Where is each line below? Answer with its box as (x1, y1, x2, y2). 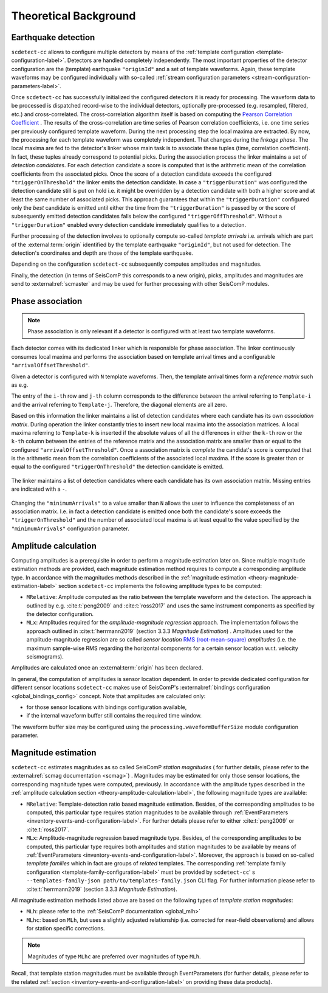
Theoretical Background (11, 9, 136, 22)
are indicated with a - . (11, 485, 67, 493)
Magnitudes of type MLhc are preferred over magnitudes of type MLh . (27, 952, 201, 960)
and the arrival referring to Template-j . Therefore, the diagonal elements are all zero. (11, 401, 228, 408)
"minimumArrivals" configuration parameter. (11, 525, 130, 532)
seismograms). (26, 653, 64, 660)
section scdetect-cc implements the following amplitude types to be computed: (58, 582, 262, 589)
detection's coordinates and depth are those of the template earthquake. (11, 249, 194, 257)
